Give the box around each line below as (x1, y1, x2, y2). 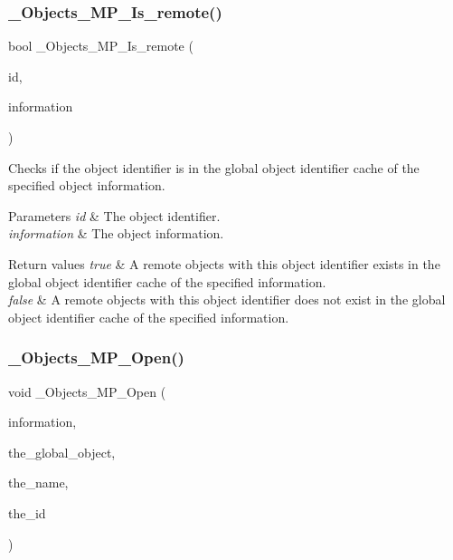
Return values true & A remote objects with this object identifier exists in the (8, 254, 440, 273)
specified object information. (8, 176, 165, 195)
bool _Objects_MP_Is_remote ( (8, 36, 193, 55)
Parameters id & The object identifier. (8, 206, 221, 225)
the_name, (8, 473, 69, 492)
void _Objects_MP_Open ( (8, 381, 166, 401)
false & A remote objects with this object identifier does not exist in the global (8, 290, 446, 309)
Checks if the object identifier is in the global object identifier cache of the (8, 158, 420, 177)
